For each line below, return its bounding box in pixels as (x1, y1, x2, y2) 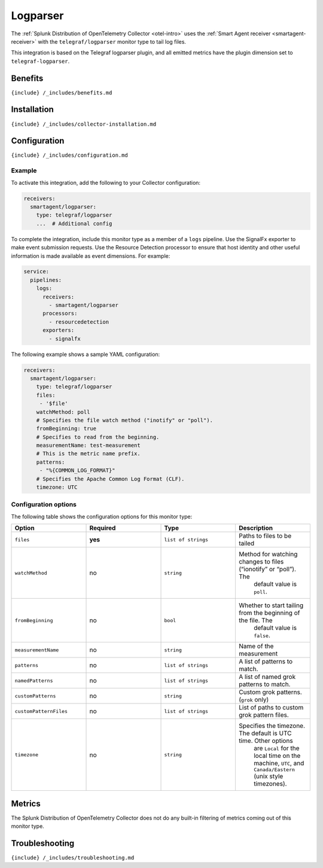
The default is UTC (238, 729, 292, 738)
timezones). (253, 779, 287, 788)
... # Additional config (36, 220, 112, 227)
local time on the (253, 751, 301, 760)
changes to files (238, 558, 284, 566)
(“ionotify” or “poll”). (238, 565, 296, 574)
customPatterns (14, 693, 56, 699)
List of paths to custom (238, 703, 304, 712)
